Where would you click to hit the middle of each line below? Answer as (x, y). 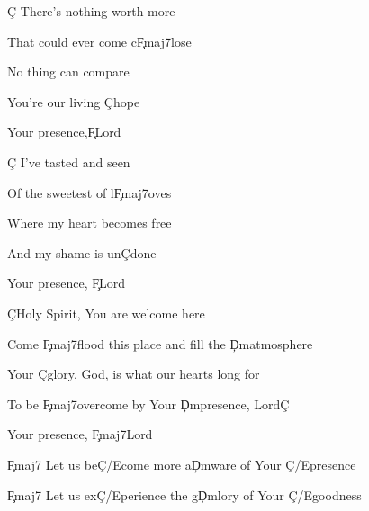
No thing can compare (68, 72)
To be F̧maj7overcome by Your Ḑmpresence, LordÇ (148, 403)
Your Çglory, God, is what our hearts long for (134, 374)
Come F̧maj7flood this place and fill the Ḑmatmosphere (160, 343)
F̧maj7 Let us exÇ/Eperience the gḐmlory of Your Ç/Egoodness (184, 494)
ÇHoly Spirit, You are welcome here (106, 313)
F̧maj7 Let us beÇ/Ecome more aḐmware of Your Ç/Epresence (182, 464)
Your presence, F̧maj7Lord (80, 434)
